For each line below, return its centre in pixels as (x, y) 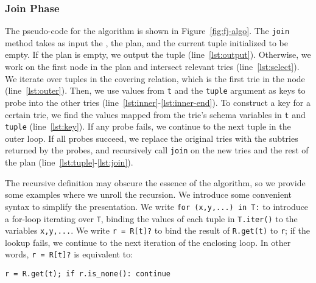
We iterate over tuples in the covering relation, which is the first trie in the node (155, 78)
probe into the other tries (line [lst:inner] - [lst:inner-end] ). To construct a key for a (158, 102)
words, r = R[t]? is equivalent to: (69, 254)
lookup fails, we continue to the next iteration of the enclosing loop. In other (148, 242)
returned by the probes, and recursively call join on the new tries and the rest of (157, 150)
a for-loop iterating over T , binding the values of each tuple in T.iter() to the (151, 218)
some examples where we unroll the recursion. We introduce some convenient (149, 194)
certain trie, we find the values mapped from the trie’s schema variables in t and (155, 114)
